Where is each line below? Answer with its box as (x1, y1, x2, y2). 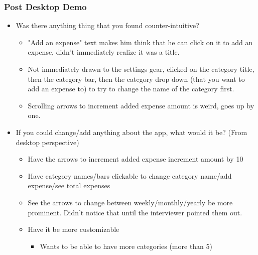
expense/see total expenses (28, 180, 110, 191)
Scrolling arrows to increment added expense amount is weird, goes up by (28, 100, 254, 110)
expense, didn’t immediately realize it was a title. (28, 47, 180, 57)
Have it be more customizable (28, 224, 119, 234)
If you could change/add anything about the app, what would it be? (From (16, 126, 247, 137)
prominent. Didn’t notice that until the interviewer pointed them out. (28, 207, 242, 217)
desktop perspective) (16, 137, 79, 147)
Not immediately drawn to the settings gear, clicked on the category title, (28, 64, 254, 74)
